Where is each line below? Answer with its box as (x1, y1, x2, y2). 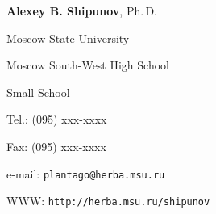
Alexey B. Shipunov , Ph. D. (6, 2, 158, 19)
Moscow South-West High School (6, 57, 169, 73)
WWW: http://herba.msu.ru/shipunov (6, 192, 210, 209)
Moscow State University (6, 29, 130, 46)
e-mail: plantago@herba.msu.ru (6, 165, 165, 182)
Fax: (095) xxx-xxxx (6, 137, 106, 154)
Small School (6, 83, 70, 100)
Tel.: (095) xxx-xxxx (6, 111, 107, 128)
